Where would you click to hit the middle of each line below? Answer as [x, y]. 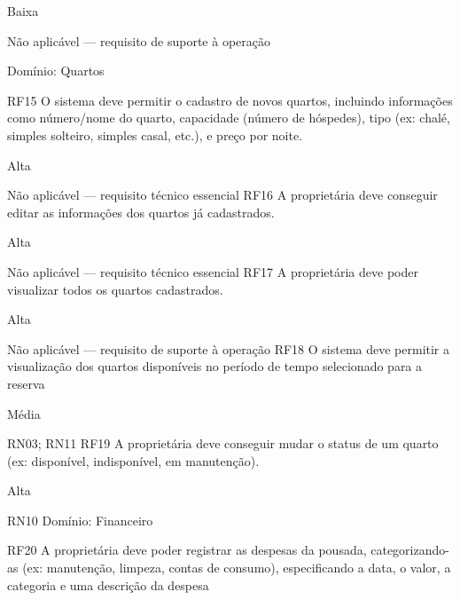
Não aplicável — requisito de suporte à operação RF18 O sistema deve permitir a [229, 348]
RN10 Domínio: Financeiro [80, 520]
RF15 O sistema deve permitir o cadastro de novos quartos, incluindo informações [230, 100]
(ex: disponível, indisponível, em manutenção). [133, 460]
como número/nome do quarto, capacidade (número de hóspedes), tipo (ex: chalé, [229, 118]
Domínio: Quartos [56, 71]
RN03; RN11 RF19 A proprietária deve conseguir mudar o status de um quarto [223, 443]
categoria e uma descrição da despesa [108, 584]
